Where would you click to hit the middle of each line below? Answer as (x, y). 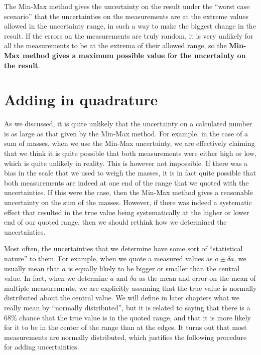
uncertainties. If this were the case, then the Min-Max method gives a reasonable (128, 192)
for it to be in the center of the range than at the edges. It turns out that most (125, 327)
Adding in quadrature (81, 100)
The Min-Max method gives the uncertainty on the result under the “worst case (127, 6)
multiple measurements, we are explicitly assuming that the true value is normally (130, 288)
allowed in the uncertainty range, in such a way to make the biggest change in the (130, 26)
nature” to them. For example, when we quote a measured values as (108, 258)
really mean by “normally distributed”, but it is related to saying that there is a (127, 307)
